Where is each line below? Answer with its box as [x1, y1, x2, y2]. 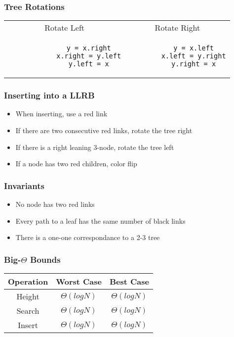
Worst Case [56, 276, 102, 288]
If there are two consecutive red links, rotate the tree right [15, 125, 193, 136]
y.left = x [68, 60, 109, 68]
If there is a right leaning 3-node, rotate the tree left [15, 142, 174, 152]
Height [16, 290, 39, 302]
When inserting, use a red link [15, 108, 108, 119]
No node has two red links [15, 199, 95, 209]
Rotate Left [44, 22, 85, 34]
